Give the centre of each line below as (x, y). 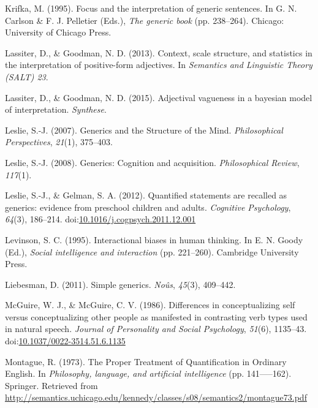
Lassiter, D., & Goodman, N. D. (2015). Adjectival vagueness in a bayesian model (159, 97)
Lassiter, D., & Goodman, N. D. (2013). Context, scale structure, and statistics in (159, 52)
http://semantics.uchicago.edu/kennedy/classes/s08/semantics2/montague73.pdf (156, 397)
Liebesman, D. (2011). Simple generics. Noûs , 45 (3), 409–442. (120, 284)
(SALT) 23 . (27, 76)
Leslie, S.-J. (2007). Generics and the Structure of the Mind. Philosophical (144, 130)
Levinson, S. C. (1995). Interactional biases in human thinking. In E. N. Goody (154, 239)
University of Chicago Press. (58, 32)
